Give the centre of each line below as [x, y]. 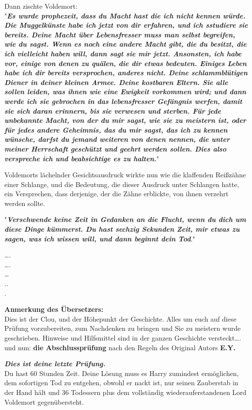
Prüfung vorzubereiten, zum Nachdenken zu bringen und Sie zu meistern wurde [123, 328]
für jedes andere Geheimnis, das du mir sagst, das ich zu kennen [116, 129]
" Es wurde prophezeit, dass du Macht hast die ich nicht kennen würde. [125, 15]
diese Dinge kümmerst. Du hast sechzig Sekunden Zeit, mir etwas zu [122, 229]
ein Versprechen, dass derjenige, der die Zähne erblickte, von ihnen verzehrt [117, 194]
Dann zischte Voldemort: [41, 6]
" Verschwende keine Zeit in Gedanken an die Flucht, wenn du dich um [125, 219]
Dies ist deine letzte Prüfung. [55, 364]
